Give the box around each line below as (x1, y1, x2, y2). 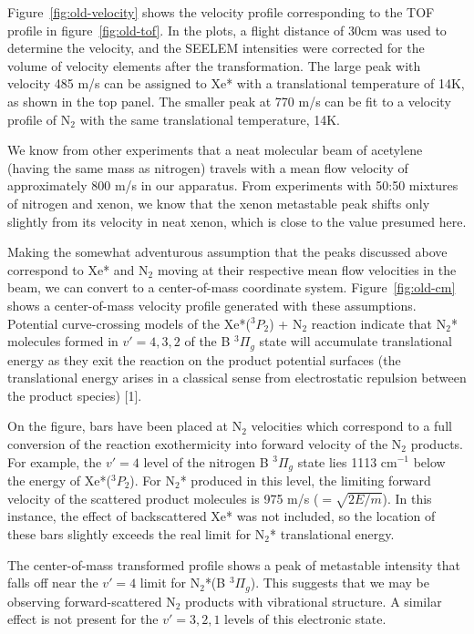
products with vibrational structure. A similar (185, 591, 442, 610)
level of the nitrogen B (143, 452, 269, 471)
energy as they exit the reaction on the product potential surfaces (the (7, 350, 401, 369)
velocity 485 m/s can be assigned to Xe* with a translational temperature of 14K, (7, 74, 465, 93)
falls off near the (7, 573, 98, 592)
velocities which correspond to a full (251, 416, 452, 435)
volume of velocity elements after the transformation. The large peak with (7, 56, 421, 75)
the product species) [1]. (7, 385, 142, 404)
